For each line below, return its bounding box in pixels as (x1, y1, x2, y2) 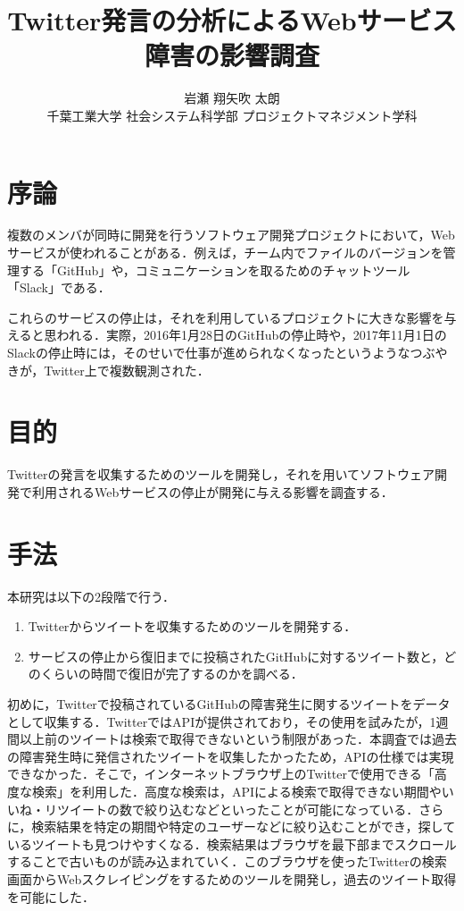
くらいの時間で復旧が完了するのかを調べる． (40, 664, 303, 683)
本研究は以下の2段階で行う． (7, 586, 175, 605)
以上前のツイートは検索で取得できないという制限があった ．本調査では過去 (19, 730, 457, 748)
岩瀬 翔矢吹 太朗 (184, 89, 280, 107)
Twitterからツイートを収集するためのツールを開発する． (28, 617, 357, 636)
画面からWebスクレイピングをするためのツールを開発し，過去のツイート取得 (7, 869, 457, 888)
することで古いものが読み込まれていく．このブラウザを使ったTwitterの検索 (7, 852, 447, 871)
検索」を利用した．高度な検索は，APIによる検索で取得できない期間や (31, 781, 442, 800)
